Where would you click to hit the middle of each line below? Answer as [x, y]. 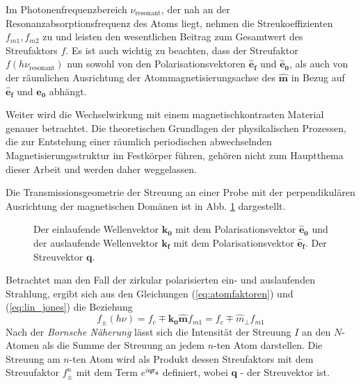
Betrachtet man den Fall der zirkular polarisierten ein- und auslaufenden [160, 280]
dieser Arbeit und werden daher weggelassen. [101, 169]
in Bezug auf [318, 77]
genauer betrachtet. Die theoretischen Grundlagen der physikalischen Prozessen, [176, 128]
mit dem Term [107, 372]
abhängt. [68, 91]
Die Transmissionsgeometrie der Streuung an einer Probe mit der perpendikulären [180, 192]
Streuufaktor [33, 372]
